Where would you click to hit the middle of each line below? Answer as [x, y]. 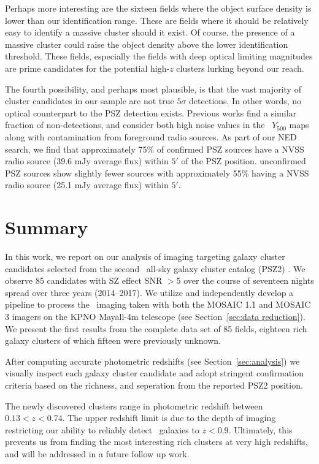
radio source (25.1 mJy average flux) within [87, 185]
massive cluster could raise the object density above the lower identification [147, 44]
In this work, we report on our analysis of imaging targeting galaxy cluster [145, 257]
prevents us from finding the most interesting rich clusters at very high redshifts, [157, 442]
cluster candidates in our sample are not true [90, 101]
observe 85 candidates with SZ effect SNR [84, 280]
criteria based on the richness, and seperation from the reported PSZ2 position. [154, 385]
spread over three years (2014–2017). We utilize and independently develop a [149, 292]
